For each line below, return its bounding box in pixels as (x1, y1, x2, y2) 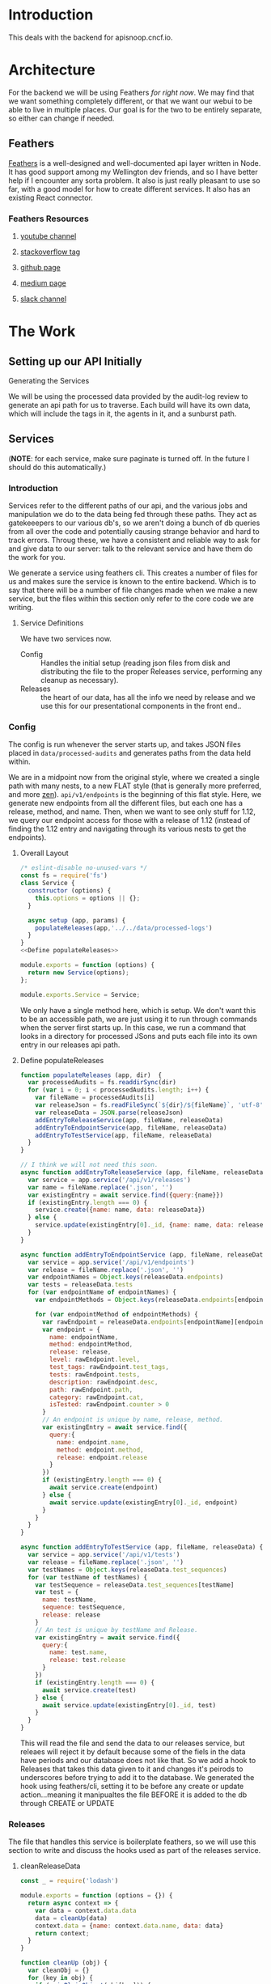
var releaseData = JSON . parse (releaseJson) (35, 1109, 184, 1117)
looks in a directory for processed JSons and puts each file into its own (19, 1031, 257, 1041)
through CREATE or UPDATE (19, 1799, 115, 1808)
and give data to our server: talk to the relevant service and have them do (8, 544, 253, 553)
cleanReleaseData (19, 1861, 81, 1871)
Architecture (8, 61, 95, 79)
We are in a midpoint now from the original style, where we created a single (8, 773, 260, 782)
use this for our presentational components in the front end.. (40, 702, 242, 711)
